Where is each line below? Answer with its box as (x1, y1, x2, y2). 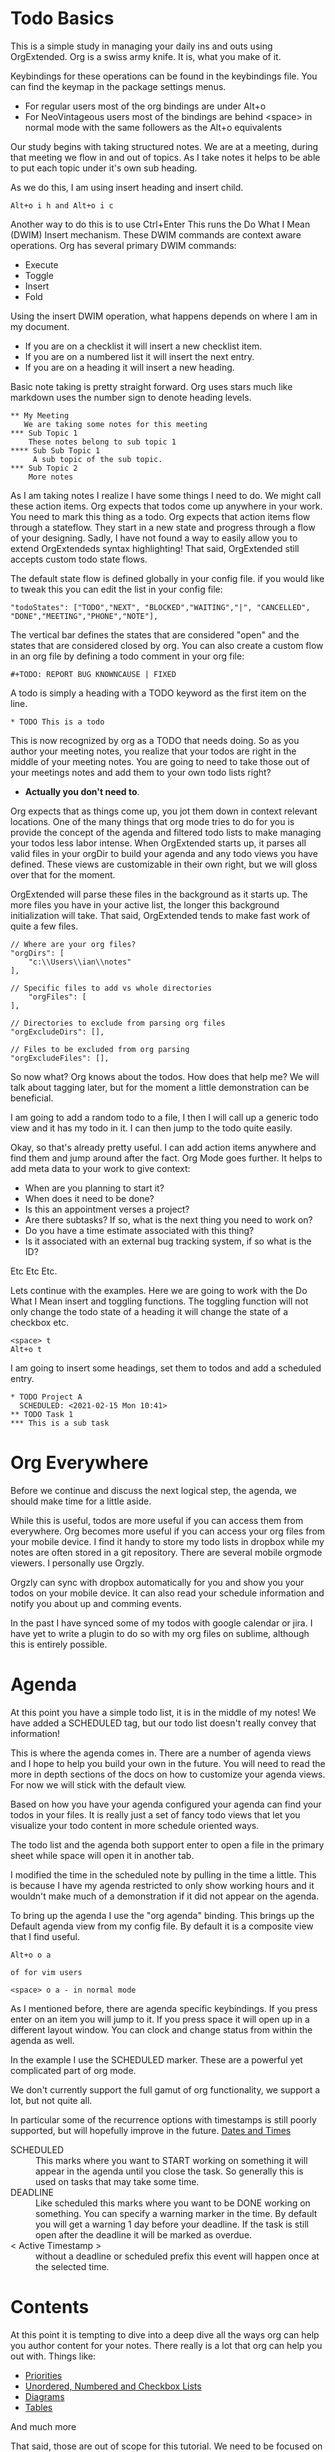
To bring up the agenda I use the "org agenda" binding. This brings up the (10, 1909, 315, 1921)
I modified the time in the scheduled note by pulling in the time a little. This (10, 1868, 317, 1881)
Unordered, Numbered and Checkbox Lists (24, 2380, 202, 2392)
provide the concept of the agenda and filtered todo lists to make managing (10, 826, 322, 838)
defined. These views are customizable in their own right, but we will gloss (10, 858, 318, 870)
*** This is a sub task (10, 1418, 110, 1428)
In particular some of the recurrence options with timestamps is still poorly (10, 2113, 317, 2126)
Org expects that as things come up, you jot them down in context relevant (10, 805, 318, 817)
